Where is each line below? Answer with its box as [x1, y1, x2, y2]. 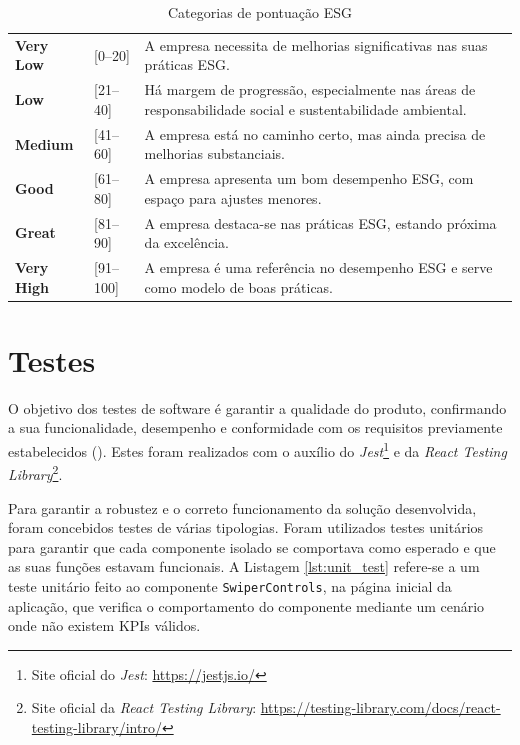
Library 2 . [8, 461, 63, 484]
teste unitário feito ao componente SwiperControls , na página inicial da [8, 575, 452, 596]
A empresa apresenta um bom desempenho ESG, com [144, 168, 474, 189]
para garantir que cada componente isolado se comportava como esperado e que [8, 536, 496, 557]
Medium [15, 133, 74, 154]
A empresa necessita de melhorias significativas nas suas [144, 34, 488, 55]
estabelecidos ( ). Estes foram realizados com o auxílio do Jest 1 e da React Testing [8, 438, 507, 461]
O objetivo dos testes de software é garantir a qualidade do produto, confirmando [8, 397, 507, 418]
